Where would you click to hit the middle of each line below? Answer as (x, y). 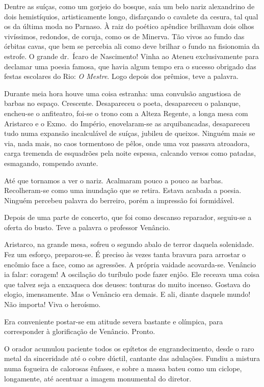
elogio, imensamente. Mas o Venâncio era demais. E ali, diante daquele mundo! (127, 294)
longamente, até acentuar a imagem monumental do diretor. (98, 378)
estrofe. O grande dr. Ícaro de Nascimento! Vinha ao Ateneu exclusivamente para (131, 56)
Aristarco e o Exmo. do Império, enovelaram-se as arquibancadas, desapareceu (127, 123)
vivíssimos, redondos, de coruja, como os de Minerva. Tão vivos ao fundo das (124, 36)
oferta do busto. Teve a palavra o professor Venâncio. (87, 227)
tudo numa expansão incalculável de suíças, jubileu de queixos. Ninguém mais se (130, 133)
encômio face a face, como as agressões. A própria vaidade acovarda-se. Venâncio (130, 264)
